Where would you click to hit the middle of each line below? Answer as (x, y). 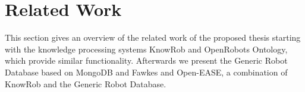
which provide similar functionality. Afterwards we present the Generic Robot (146, 60)
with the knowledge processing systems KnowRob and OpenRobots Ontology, (146, 49)
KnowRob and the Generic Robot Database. (86, 83)
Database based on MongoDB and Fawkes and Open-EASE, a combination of (146, 72)
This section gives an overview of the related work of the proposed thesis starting (153, 37)
